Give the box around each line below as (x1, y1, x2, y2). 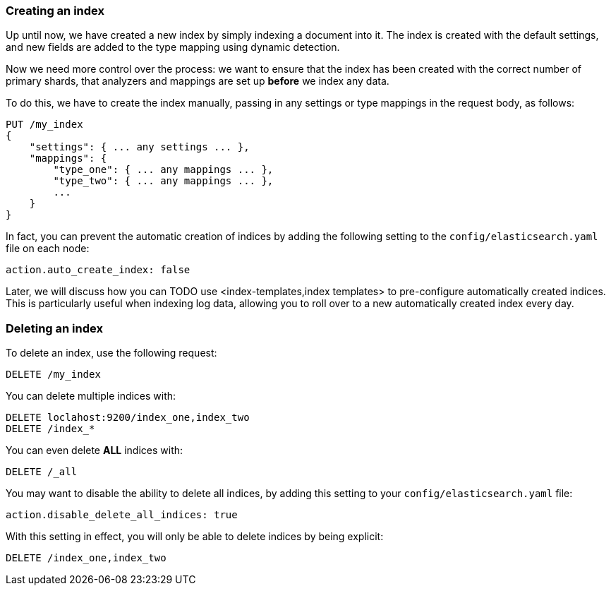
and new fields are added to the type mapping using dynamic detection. (6, 41, 340, 54)
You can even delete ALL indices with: (6, 444, 183, 457)
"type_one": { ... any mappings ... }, (53, 164, 274, 176)
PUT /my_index (6, 119, 83, 131)
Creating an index (6, 4, 104, 18)
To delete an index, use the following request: (6, 347, 217, 359)
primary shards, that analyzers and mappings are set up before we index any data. (6, 75, 389, 88)
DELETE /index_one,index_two (6, 552, 167, 564)
